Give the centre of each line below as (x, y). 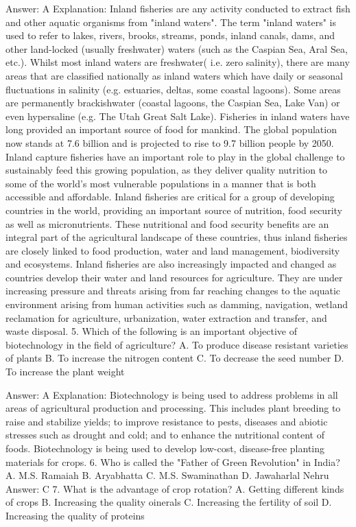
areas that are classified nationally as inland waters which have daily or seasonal (174, 75)
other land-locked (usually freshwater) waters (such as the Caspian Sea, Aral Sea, (177, 48)
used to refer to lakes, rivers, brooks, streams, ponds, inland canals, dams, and (170, 35)
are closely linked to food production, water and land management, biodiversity (173, 250)
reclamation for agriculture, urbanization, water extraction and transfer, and (166, 317)
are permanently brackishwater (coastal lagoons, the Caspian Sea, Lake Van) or (173, 103)
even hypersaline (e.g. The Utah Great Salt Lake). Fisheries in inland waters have (178, 116)
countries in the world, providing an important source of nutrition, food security (174, 210)
